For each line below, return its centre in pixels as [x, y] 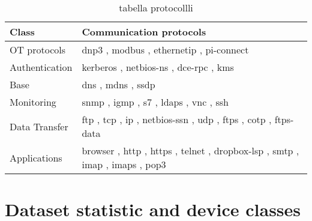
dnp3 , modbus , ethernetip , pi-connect [165, 50]
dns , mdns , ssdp [118, 84]
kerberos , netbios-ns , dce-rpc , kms [158, 67]
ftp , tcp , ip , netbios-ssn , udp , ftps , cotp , [177, 119]
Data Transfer [39, 126]
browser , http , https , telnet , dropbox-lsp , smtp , [190, 150]
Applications [36, 157]
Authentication [41, 67]
